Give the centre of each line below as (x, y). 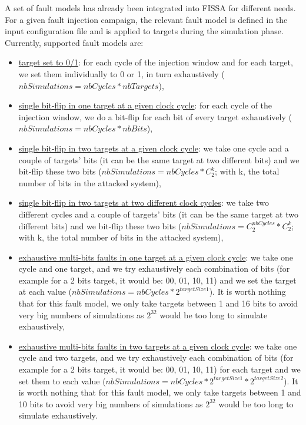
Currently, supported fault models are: (74, 42)
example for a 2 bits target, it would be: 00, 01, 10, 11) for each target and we (159, 369)
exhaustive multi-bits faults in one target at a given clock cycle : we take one (156, 257)
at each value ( (45, 291)
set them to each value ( (62, 380)
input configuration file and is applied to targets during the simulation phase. (144, 31)
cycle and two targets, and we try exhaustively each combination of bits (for (156, 358)
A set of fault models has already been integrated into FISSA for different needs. (150, 8)
